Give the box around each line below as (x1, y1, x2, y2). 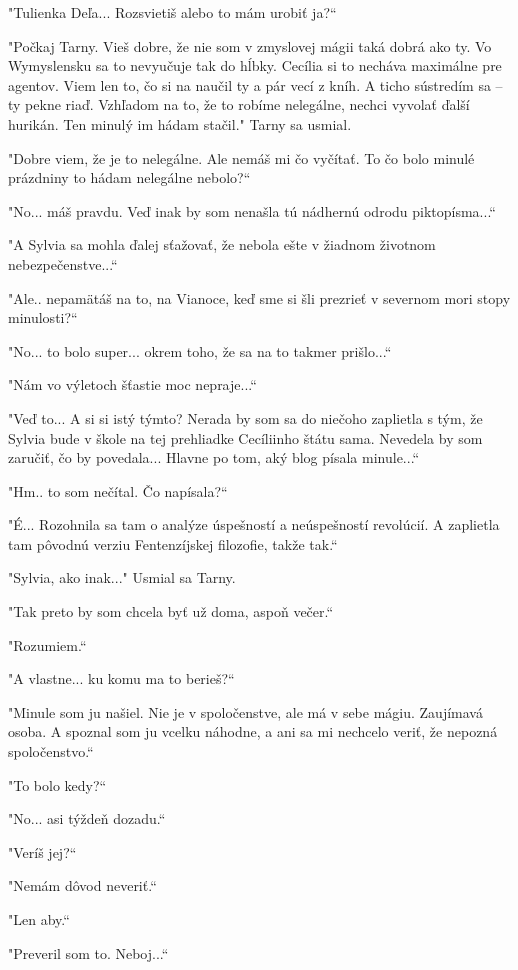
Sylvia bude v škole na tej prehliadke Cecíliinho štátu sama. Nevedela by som (8, 427, 483, 448)
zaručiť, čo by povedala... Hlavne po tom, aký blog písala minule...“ (8, 447, 420, 468)
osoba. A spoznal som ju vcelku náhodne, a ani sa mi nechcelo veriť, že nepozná (8, 721, 498, 742)
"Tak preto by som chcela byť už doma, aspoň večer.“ (8, 601, 334, 622)
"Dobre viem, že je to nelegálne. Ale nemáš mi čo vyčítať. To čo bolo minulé (8, 147, 475, 168)
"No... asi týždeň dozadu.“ (8, 808, 166, 829)
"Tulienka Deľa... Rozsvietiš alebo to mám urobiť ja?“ (8, 2, 337, 22)
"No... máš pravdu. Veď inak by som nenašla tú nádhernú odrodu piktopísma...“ (8, 200, 496, 221)
